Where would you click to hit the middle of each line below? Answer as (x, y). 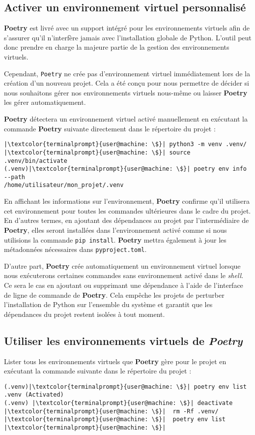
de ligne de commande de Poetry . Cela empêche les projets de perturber (114, 295)
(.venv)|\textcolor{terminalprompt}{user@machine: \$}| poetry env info (125, 169)
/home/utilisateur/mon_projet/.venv (64, 185)
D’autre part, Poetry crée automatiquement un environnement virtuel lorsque (122, 265)
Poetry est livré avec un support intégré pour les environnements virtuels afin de (127, 28)
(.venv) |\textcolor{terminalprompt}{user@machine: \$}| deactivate (118, 403)
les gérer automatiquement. (45, 102)
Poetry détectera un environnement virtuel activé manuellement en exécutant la (126, 119)
